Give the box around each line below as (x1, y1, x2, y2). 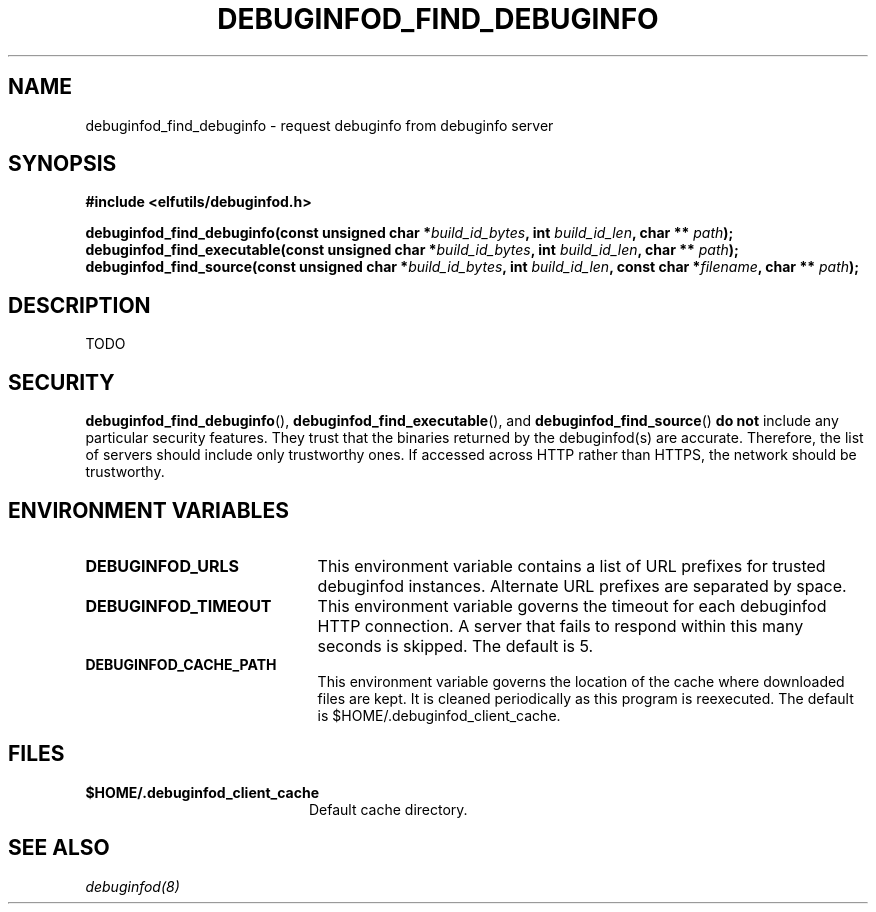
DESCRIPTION (8, 292, 151, 318)
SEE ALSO (8, 835, 110, 861)
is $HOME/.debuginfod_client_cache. (317, 706, 561, 724)
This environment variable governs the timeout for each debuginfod (317, 595, 827, 616)
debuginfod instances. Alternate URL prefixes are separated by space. (317, 575, 847, 596)
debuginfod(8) (85, 877, 180, 895)
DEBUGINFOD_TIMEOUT (85, 595, 272, 616)
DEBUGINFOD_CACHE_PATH (85, 655, 277, 673)
